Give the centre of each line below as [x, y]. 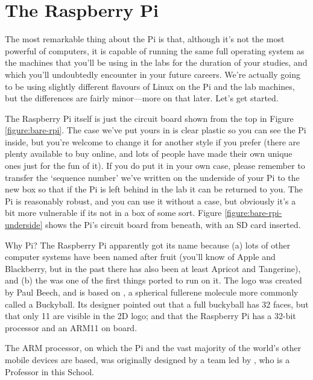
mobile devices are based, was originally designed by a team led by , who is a [147, 359]
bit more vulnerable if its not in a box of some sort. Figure [113, 213]
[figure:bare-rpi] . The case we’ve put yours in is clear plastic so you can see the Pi [156, 130]
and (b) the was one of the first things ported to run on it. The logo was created [153, 280]
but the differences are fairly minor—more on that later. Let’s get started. [142, 98]
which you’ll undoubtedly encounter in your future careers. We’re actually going [153, 74]
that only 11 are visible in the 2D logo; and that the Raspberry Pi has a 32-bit [150, 316]
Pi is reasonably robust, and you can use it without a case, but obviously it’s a [150, 201]
